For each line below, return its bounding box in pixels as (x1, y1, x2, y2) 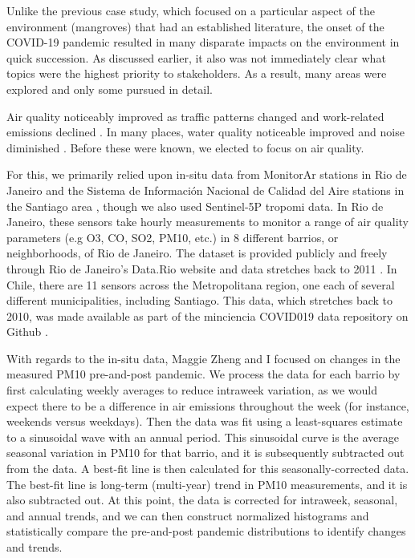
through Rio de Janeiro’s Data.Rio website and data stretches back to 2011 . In (6, 260, 397, 277)
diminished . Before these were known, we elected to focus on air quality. (6, 139, 364, 156)
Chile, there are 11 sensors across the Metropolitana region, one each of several (6, 276, 395, 293)
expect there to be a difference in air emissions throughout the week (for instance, (6, 397, 409, 414)
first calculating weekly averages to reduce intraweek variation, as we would (6, 382, 377, 398)
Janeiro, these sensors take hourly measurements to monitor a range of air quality (6, 213, 409, 230)
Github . (6, 323, 48, 340)
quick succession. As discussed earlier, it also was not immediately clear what (6, 49, 386, 66)
